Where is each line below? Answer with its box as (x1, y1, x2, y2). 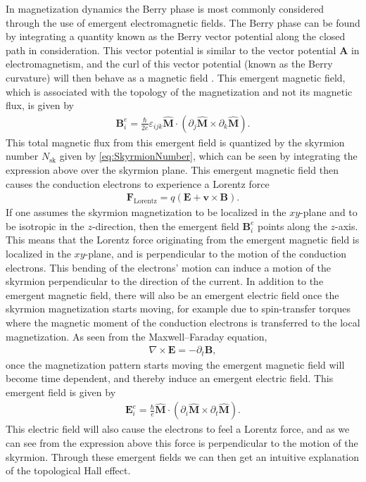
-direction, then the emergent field (91, 218, 239, 233)
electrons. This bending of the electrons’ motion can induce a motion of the (6, 260, 331, 274)
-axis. (335, 218, 358, 233)
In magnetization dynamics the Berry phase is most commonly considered (6, 1, 324, 15)
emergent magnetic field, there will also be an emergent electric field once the (6, 287, 339, 302)
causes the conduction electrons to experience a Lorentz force (6, 176, 270, 191)
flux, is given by (6, 98, 74, 113)
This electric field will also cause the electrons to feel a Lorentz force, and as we (6, 421, 350, 436)
